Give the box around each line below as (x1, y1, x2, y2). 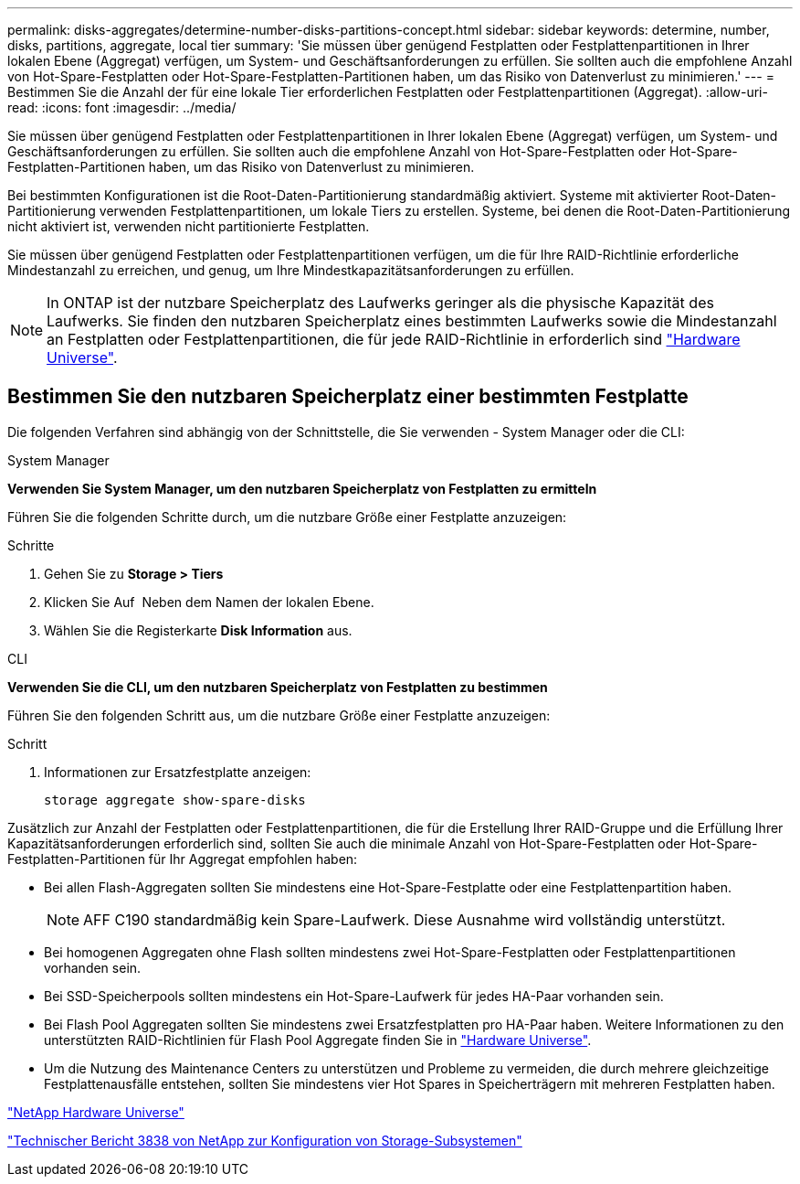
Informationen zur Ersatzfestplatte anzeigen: (44, 763, 311, 780)
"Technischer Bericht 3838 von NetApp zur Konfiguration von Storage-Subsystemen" (7, 1132, 522, 1148)
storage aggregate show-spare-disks (44, 792, 306, 807)
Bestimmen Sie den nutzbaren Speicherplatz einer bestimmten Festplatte (7, 385, 689, 409)
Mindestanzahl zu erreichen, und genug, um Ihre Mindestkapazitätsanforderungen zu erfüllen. (7, 262, 574, 278)
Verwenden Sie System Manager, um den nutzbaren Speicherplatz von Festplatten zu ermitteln (7, 480, 597, 496)
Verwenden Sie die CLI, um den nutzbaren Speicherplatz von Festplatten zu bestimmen (7, 678, 548, 695)
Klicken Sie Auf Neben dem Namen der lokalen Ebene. (44, 593, 374, 610)
